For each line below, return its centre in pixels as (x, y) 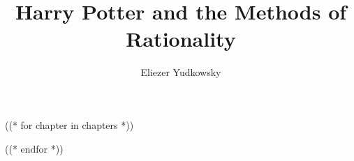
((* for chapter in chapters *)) (69, 124)
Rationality (181, 39)
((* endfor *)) (34, 148)
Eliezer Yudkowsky (181, 72)
